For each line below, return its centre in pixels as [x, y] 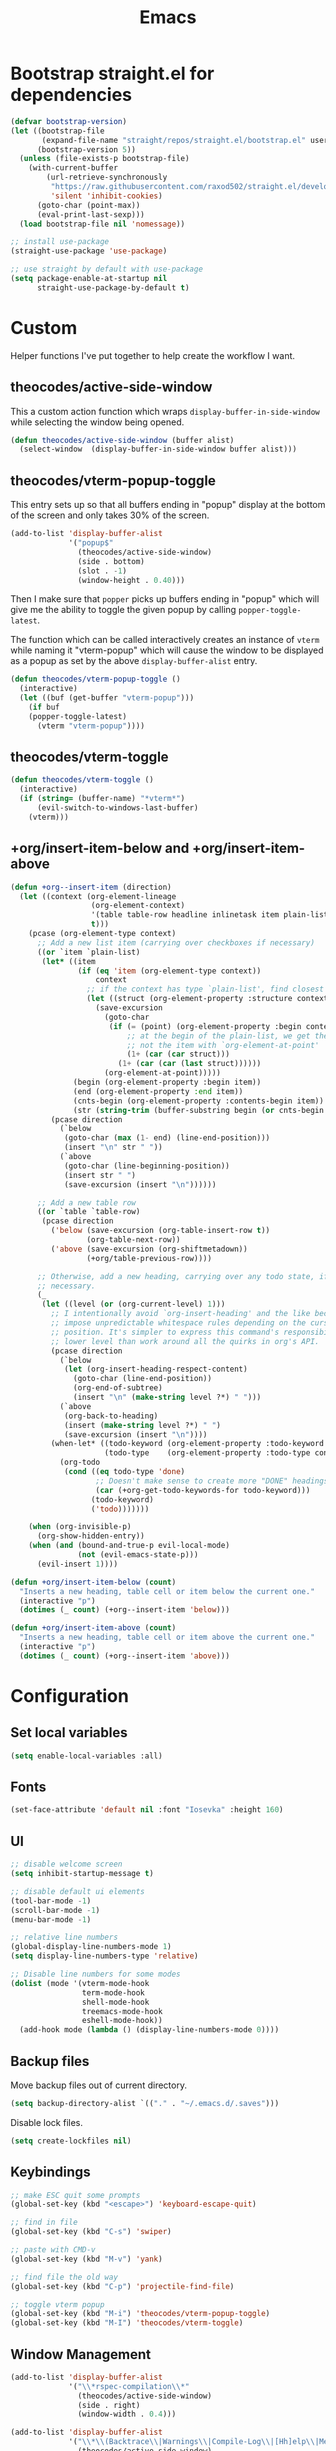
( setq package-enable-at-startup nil [89, 279]
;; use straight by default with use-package [106, 269]
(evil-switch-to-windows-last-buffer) [117, 808]
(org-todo [80, 1462]
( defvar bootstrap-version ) [69, 121]
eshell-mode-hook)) [122, 2021]
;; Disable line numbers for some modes [96, 1974]
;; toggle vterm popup [57, 2304]
